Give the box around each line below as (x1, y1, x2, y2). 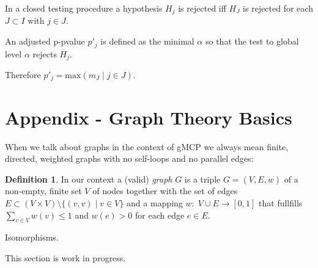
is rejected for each (243, 2, 313, 14)
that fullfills (259, 196, 303, 209)
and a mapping (127, 196, 183, 209)
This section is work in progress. (5, 251, 126, 264)
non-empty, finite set (5, 184, 82, 197)
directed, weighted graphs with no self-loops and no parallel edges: (5, 152, 254, 165)
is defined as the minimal (100, 35, 194, 48)
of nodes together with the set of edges (92, 184, 238, 197)
